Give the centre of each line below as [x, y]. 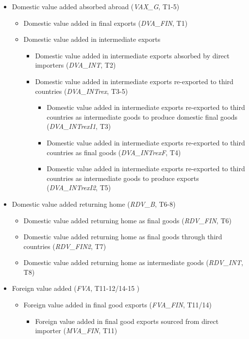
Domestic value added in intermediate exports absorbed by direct [132, 55]
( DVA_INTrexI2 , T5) [79, 187]
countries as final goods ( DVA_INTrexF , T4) [114, 152]
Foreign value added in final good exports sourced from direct [127, 321]
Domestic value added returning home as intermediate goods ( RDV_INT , [133, 262]
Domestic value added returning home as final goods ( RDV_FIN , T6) [127, 220]
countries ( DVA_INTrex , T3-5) [82, 91]
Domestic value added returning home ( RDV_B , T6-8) [94, 204]
